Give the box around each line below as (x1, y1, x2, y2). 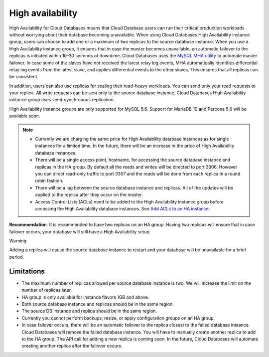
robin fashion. (35, 178, 64, 184)
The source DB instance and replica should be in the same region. (21, 308, 157, 314)
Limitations (9, 267, 45, 275)
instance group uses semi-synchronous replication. (9, 97, 115, 103)
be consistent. (9, 74, 38, 80)
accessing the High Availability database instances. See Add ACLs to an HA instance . (35, 205, 210, 211)
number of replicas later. (21, 287, 72, 293)
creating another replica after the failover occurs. (21, 343, 123, 349)
